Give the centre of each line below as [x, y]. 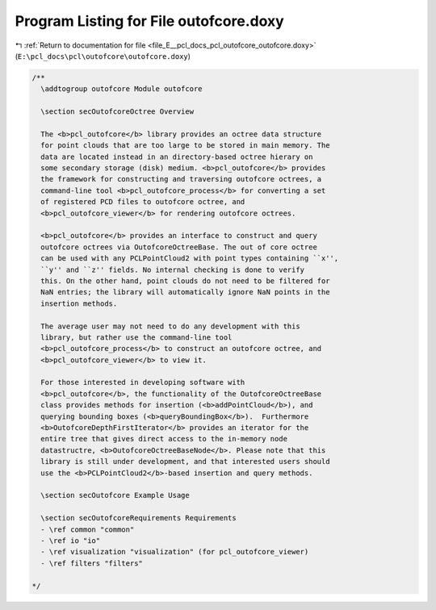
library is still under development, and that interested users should [185, 462]
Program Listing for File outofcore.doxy [149, 21]
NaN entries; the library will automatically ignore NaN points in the [185, 292]
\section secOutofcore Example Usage [115, 495]
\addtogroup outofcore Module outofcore [122, 89]
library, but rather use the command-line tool [136, 337]
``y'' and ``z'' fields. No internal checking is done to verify [173, 269]
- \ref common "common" [88, 529]
